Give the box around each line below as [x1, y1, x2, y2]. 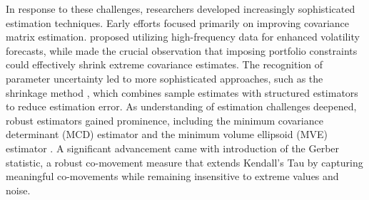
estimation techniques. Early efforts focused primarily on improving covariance [6, 15, 350, 30]
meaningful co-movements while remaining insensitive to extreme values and [6, 169, 339, 184]
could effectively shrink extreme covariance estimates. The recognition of [6, 57, 323, 72]
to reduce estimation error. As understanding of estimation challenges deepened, [6, 99, 357, 114]
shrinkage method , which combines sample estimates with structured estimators [6, 85, 358, 100]
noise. [6, 182, 31, 197]
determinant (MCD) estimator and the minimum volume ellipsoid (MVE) [6, 127, 328, 142]
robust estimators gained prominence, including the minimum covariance [6, 112, 323, 127]
